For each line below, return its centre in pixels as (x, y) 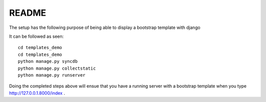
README (28, 13)
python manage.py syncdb (48, 62)
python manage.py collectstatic (57, 68)
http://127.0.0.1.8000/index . (37, 93)
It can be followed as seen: (36, 36)
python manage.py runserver (52, 75)
